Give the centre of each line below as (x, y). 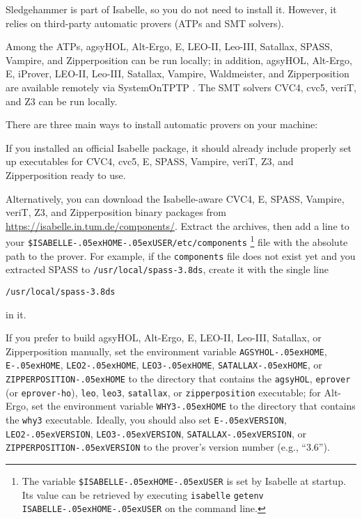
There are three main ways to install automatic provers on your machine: (162, 124)
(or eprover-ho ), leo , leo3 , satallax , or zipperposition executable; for (163, 392)
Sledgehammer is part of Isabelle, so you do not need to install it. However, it (171, 9)
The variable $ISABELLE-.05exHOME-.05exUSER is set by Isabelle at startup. (184, 481)
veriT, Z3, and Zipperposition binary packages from (116, 212)
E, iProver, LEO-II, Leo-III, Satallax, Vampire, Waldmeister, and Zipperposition (178, 73)
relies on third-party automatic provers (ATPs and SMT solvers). (145, 23)
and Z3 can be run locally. (62, 101)
